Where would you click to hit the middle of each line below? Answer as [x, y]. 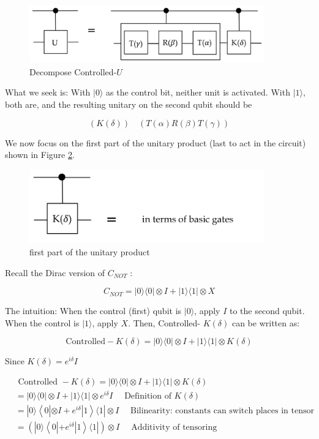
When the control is [42, 322]
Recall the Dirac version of [55, 272]
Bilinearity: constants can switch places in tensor [222, 411]
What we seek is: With [48, 92]
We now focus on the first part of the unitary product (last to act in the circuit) [156, 142]
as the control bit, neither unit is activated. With [198, 92]
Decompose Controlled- [73, 71]
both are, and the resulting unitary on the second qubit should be [129, 104]
